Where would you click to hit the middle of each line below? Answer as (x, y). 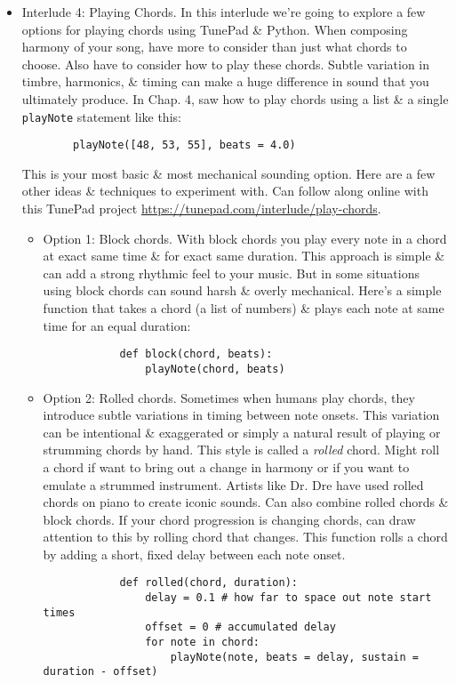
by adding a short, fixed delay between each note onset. (194, 554)
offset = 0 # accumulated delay (240, 627)
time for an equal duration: (117, 325)
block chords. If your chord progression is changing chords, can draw (229, 519)
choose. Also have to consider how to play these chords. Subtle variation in (226, 64)
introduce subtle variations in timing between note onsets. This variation (241, 415)
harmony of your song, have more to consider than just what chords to (214, 47)
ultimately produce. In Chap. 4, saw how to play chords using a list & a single (235, 98)
